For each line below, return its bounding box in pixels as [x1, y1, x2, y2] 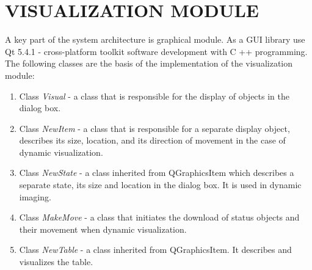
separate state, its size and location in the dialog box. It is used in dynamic [19, 178, 302, 191]
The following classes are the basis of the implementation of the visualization [5, 57, 293, 70]
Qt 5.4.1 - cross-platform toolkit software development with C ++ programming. [5, 45, 308, 57]
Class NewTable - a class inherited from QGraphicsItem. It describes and [19, 243, 292, 256]
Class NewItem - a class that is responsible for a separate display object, [19, 122, 290, 134]
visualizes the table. [19, 255, 93, 268]
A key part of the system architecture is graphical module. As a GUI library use [5, 33, 305, 46]
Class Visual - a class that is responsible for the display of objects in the [19, 89, 289, 102]
